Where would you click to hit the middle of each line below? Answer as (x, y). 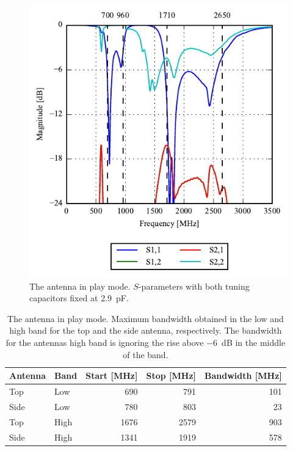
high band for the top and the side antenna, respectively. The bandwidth (146, 330)
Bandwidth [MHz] (243, 376)
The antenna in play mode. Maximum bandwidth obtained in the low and (146, 318)
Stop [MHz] (171, 376)
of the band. (146, 354)
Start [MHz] (112, 376)
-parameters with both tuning (194, 286)
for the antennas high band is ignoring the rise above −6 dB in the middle (146, 343)
